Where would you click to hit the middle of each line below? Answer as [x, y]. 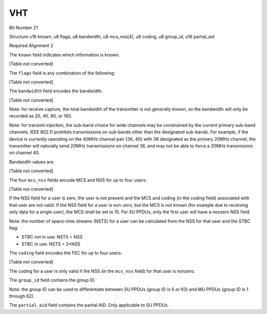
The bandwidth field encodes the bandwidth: [56, 91]
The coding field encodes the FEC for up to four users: [66, 253]
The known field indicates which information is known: [64, 55]
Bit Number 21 [23, 28]
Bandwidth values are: [32, 162]
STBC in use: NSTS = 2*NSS [51, 244]
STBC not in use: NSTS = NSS [52, 237]
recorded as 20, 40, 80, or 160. [41, 116]
